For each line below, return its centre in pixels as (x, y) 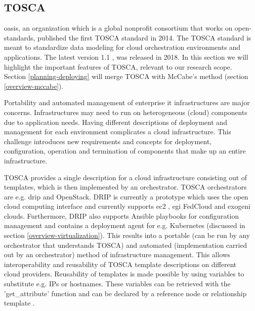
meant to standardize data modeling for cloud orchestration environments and (122, 47)
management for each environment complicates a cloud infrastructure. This (118, 132)
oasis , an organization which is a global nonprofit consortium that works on (118, 28)
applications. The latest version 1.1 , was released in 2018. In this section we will (126, 57)
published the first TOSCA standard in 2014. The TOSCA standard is (144, 37)
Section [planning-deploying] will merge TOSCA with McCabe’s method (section (126, 76)
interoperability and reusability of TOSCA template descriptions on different (120, 264)
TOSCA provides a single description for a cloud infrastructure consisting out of (126, 177)
